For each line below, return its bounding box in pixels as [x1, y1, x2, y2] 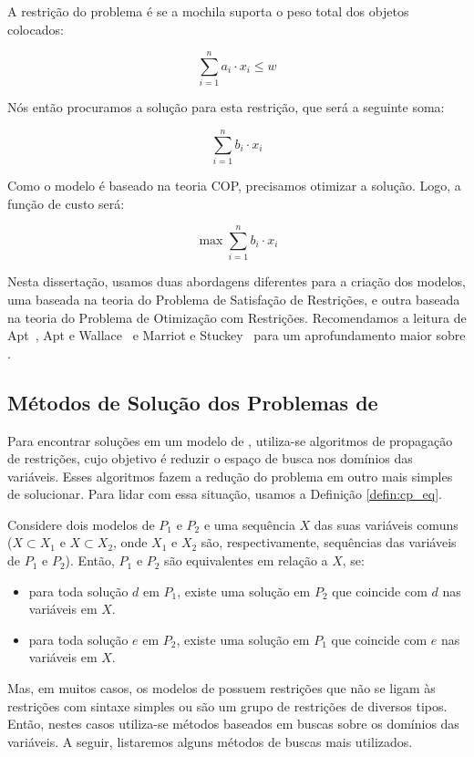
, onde [113, 533, 148, 552]
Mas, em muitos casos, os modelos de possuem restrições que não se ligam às [7, 679, 436, 698]
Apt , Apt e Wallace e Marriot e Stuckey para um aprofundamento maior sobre [7, 326, 466, 345]
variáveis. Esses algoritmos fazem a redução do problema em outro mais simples [7, 466, 453, 485]
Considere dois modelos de [7, 514, 155, 534]
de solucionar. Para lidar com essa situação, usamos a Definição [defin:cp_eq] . [7, 484, 442, 503]
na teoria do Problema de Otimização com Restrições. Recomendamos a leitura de [7, 307, 467, 327]
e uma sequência [203, 514, 295, 534]
